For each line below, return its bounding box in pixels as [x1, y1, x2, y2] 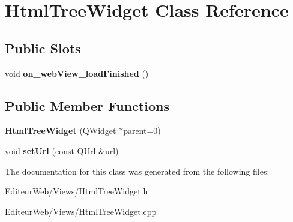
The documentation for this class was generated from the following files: [5, 164, 270, 177]
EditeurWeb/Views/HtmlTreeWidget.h [5, 185, 148, 197]
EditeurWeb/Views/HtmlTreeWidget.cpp [5, 205, 157, 217]
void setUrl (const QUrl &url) [5, 144, 119, 157]
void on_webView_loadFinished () [5, 67, 149, 79]
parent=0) [123, 124, 161, 137]
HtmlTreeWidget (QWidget [5, 124, 116, 137]
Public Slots [5, 38, 81, 57]
